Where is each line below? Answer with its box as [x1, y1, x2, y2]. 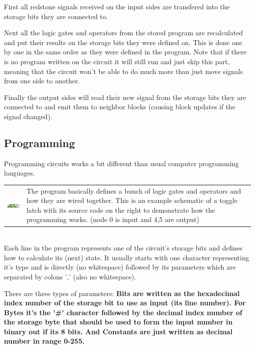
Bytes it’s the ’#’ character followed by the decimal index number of [4, 307, 243, 317]
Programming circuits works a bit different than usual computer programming [4, 158, 239, 168]
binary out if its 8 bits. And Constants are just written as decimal [4, 326, 232, 336]
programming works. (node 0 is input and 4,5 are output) [26, 214, 200, 224]
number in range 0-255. [4, 336, 85, 346]
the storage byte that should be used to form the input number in [4, 317, 233, 327]
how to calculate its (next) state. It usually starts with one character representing [4, 252, 249, 262]
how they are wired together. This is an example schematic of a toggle [26, 195, 237, 205]
